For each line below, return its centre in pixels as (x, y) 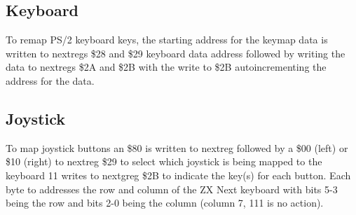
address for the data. (50, 80)
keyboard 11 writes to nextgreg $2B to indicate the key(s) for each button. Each (178, 175)
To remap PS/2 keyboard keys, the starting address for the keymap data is (167, 40)
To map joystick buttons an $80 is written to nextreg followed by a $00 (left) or (177, 147)
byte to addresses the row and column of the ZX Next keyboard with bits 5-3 (172, 189)
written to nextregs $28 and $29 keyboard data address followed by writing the (176, 53)
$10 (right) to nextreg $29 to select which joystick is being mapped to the (164, 161)
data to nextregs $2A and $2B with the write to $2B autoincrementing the (166, 67)
